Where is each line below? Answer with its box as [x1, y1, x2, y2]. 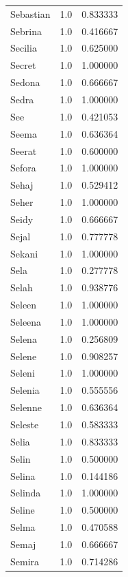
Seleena [10, 314, 42, 328]
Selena [10, 331, 37, 346]
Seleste [10, 417, 39, 431]
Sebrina [10, 23, 42, 38]
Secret [10, 58, 36, 72]
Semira [10, 554, 40, 568]
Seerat [10, 143, 37, 158]
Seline [10, 503, 35, 517]
